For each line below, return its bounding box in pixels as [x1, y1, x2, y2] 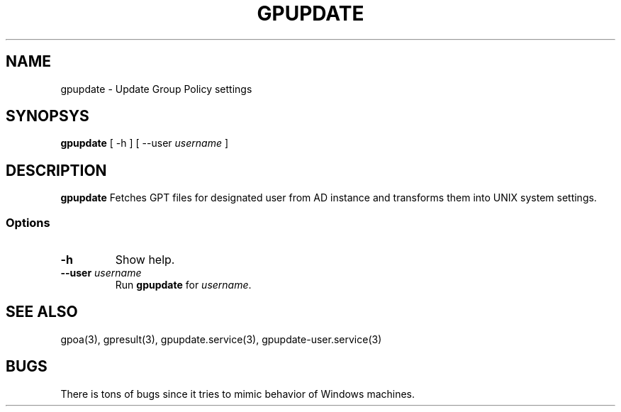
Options [6, 215, 50, 230]
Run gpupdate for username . [115, 279, 252, 291]
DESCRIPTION [6, 161, 107, 179]
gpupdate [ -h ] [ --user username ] [60, 137, 229, 150]
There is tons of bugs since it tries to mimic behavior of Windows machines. [60, 387, 415, 400]
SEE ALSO [6, 303, 78, 321]
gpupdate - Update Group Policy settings [60, 82, 252, 95]
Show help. [115, 252, 175, 267]
